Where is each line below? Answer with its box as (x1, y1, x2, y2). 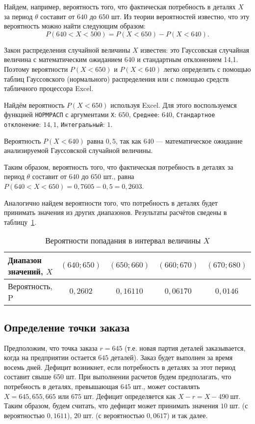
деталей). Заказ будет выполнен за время (110, 352, 233, 363)
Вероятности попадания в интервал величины (45, 235, 201, 246)
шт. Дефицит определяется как (83, 391, 176, 401)
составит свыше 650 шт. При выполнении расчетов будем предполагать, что (4, 371, 231, 382)
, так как (115, 135, 142, 146)
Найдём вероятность (4, 99, 65, 110)
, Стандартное (172, 109, 215, 120)
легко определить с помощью (163, 63, 251, 74)
